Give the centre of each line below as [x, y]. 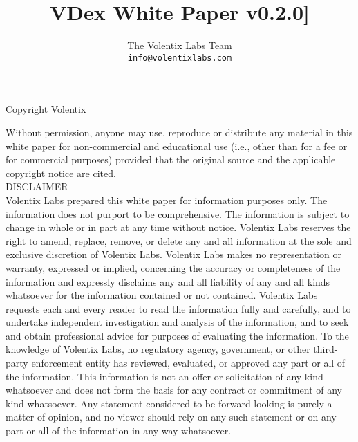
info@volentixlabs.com [180, 58]
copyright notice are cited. [61, 173]
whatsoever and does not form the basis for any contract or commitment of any [174, 390]
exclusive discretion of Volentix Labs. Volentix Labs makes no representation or [173, 254]
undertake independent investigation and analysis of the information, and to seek [177, 322]
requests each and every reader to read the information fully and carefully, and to [178, 308]
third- [326, 349]
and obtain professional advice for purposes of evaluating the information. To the [177, 335]
